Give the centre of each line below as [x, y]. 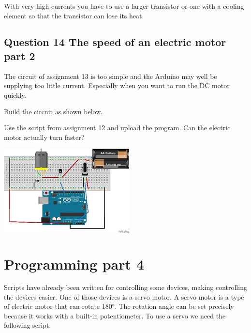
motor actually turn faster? [44, 137]
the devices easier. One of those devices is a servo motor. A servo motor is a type [124, 296]
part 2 [20, 55]
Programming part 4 [74, 264]
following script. [28, 325]
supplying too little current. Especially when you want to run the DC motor [117, 85]
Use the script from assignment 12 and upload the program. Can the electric [117, 128]
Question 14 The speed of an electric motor [115, 41]
